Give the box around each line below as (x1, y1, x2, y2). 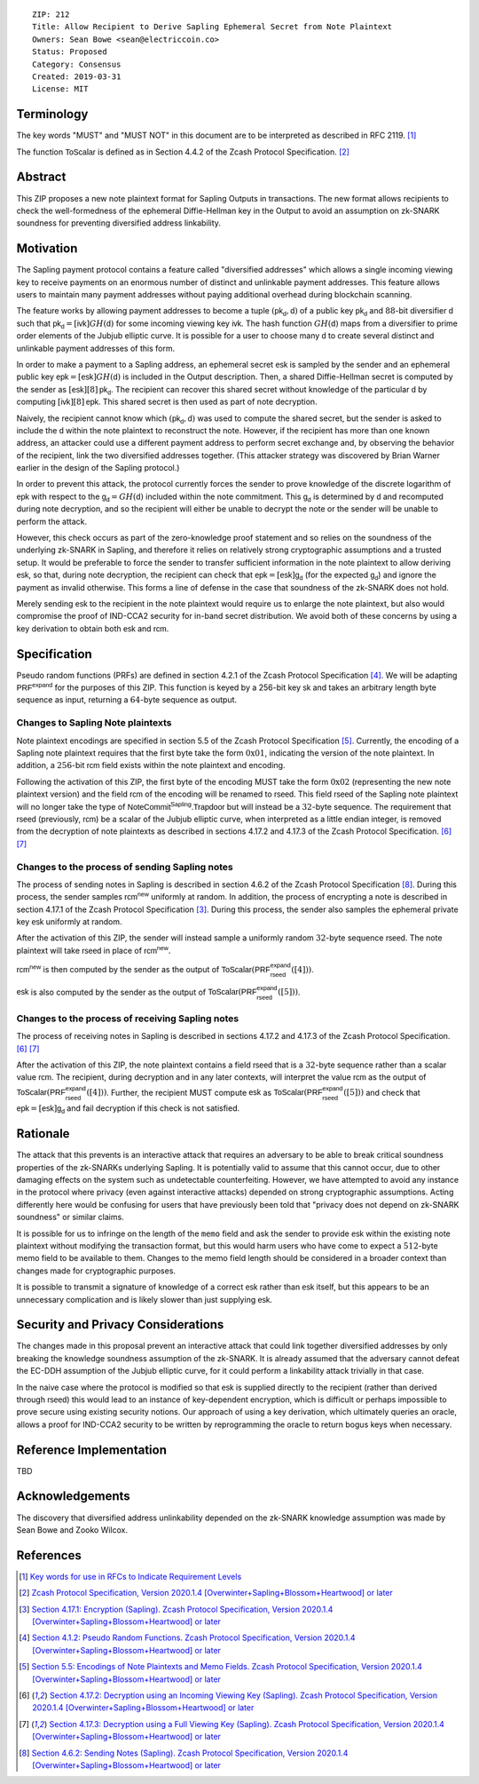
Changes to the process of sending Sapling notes (16, 860, 234, 873)
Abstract (16, 170, 67, 185)
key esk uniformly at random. (16, 916, 122, 927)
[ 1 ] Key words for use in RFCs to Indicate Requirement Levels (19, 1571, 242, 1582)
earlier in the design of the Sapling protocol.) (16, 463, 180, 473)
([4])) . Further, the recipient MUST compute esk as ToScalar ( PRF (86, 1087, 323, 1098)
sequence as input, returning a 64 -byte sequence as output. (16, 694, 238, 705)
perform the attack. (16, 516, 88, 527)
